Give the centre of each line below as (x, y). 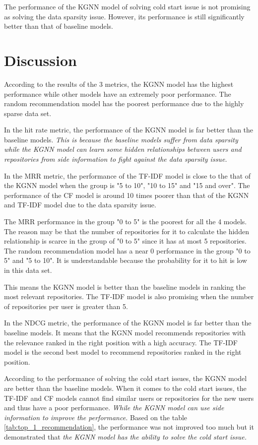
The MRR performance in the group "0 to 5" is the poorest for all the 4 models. (126, 222)
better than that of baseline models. (59, 26)
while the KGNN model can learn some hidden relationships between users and (123, 149)
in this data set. (28, 270)
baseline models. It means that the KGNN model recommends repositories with (125, 332)
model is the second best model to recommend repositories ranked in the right (123, 352)
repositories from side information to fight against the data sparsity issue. (116, 159)
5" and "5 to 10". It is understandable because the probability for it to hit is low (126, 260)
